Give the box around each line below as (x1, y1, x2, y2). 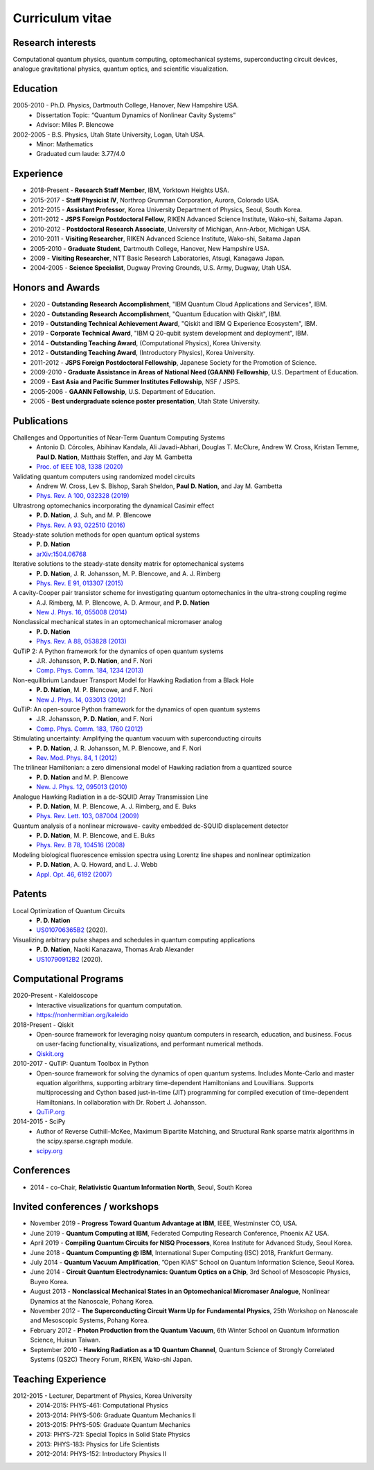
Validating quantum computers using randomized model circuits (12, 472, 195, 481)
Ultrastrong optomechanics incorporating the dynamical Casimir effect (12, 501, 215, 510)
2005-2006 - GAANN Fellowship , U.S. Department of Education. (30, 387, 216, 395)
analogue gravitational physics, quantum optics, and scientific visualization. (12, 64, 229, 73)
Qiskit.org (36, 1049, 64, 1057)
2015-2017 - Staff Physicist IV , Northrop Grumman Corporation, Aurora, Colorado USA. (30, 196, 280, 204)
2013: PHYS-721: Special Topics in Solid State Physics (36, 1430, 190, 1439)
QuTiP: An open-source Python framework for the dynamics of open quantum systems (12, 705, 260, 714)
